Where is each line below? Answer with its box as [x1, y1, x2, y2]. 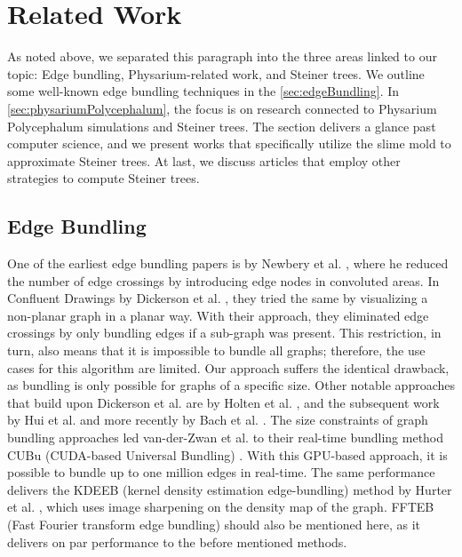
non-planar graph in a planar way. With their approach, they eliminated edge [7, 306, 429, 324]
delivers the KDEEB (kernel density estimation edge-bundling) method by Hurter [7, 480, 452, 498]
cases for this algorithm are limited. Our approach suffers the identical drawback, [7, 358, 450, 377]
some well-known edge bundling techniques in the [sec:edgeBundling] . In [7, 82, 400, 100]
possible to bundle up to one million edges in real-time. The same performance [7, 463, 435, 481]
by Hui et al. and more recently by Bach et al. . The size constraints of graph [7, 410, 428, 429]
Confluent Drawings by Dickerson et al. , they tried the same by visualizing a [7, 289, 428, 307]
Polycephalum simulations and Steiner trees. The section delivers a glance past [7, 116, 436, 135]
